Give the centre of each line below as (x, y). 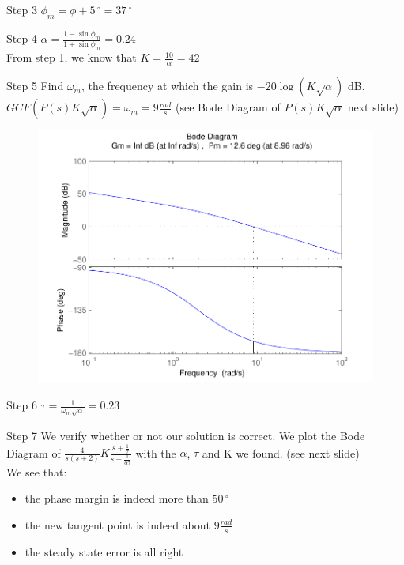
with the (156, 452)
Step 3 (22, 9)
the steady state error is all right (104, 551)
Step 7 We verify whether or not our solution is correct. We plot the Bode (186, 436)
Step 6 (22, 405)
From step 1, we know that (72, 57)
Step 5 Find (35, 86)
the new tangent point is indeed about (118, 524)
